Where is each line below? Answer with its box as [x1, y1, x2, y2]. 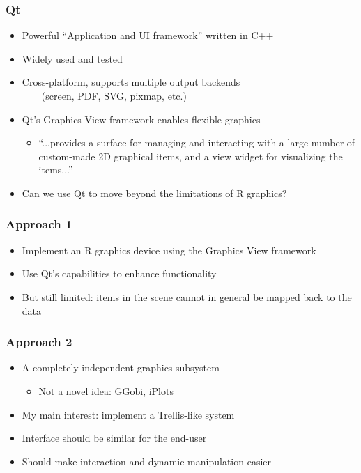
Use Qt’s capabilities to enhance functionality [22, 266, 217, 281]
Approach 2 [6, 333, 72, 350]
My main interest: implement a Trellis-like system [22, 407, 235, 421]
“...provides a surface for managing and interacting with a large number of [38, 135, 355, 150]
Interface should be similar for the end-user [22, 431, 207, 445]
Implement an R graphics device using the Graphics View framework [22, 242, 316, 257]
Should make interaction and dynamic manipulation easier [22, 453, 271, 468]
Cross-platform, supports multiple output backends [22, 75, 240, 89]
